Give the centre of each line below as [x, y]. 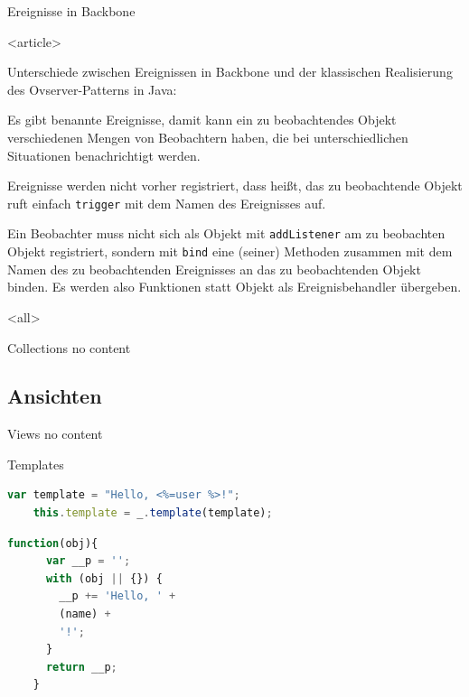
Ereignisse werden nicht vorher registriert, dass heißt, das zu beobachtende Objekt [235, 186]
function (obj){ [53, 543]
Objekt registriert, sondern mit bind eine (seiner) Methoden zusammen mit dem [230, 251]
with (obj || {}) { [104, 578]
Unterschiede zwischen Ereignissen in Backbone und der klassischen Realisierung [230, 72]
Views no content [55, 434]
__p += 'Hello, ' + [117, 596]
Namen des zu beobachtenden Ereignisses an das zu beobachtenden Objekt [214, 269]
